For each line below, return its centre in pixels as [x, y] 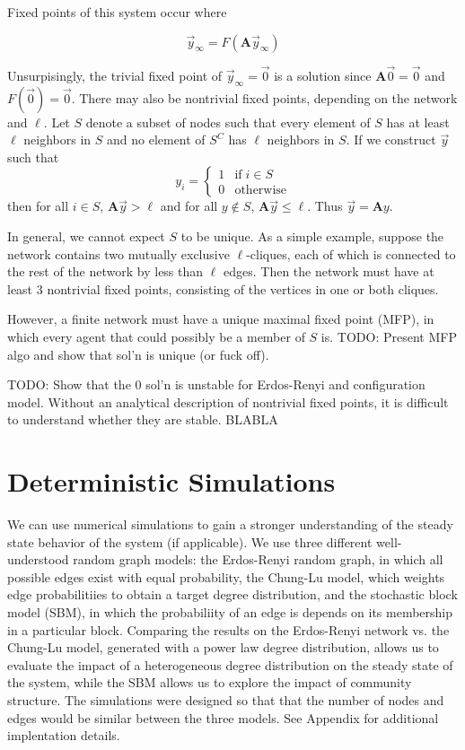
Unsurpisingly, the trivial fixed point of [115, 75]
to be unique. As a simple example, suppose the [312, 235]
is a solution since [323, 75]
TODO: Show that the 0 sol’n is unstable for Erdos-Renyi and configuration [216, 384]
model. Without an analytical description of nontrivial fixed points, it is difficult [228, 401]
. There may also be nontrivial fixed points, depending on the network [264, 97]
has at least [418, 122]
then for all [38, 206]
